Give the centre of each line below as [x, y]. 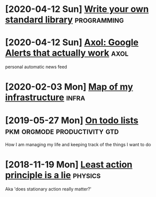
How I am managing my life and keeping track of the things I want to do [78, 145]
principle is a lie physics [53, 175]
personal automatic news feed [36, 67]
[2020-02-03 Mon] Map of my [69, 87]
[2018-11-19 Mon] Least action [69, 165]
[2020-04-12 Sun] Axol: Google [72, 43]
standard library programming [65, 20]
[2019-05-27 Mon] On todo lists [72, 120]
